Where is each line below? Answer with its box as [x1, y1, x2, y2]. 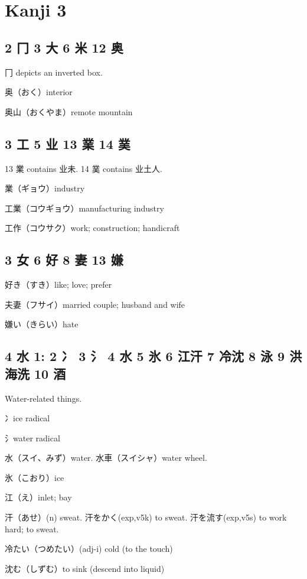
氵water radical [5, 431, 60, 444]
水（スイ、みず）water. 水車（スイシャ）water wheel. [5, 451, 207, 464]
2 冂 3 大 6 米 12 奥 [5, 38, 123, 56]
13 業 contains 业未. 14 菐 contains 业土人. [5, 162, 162, 174]
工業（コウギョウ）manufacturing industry [5, 201, 164, 214]
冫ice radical [5, 412, 50, 424]
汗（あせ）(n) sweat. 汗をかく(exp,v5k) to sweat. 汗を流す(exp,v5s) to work [5, 511, 287, 523]
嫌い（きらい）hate [5, 318, 79, 330]
